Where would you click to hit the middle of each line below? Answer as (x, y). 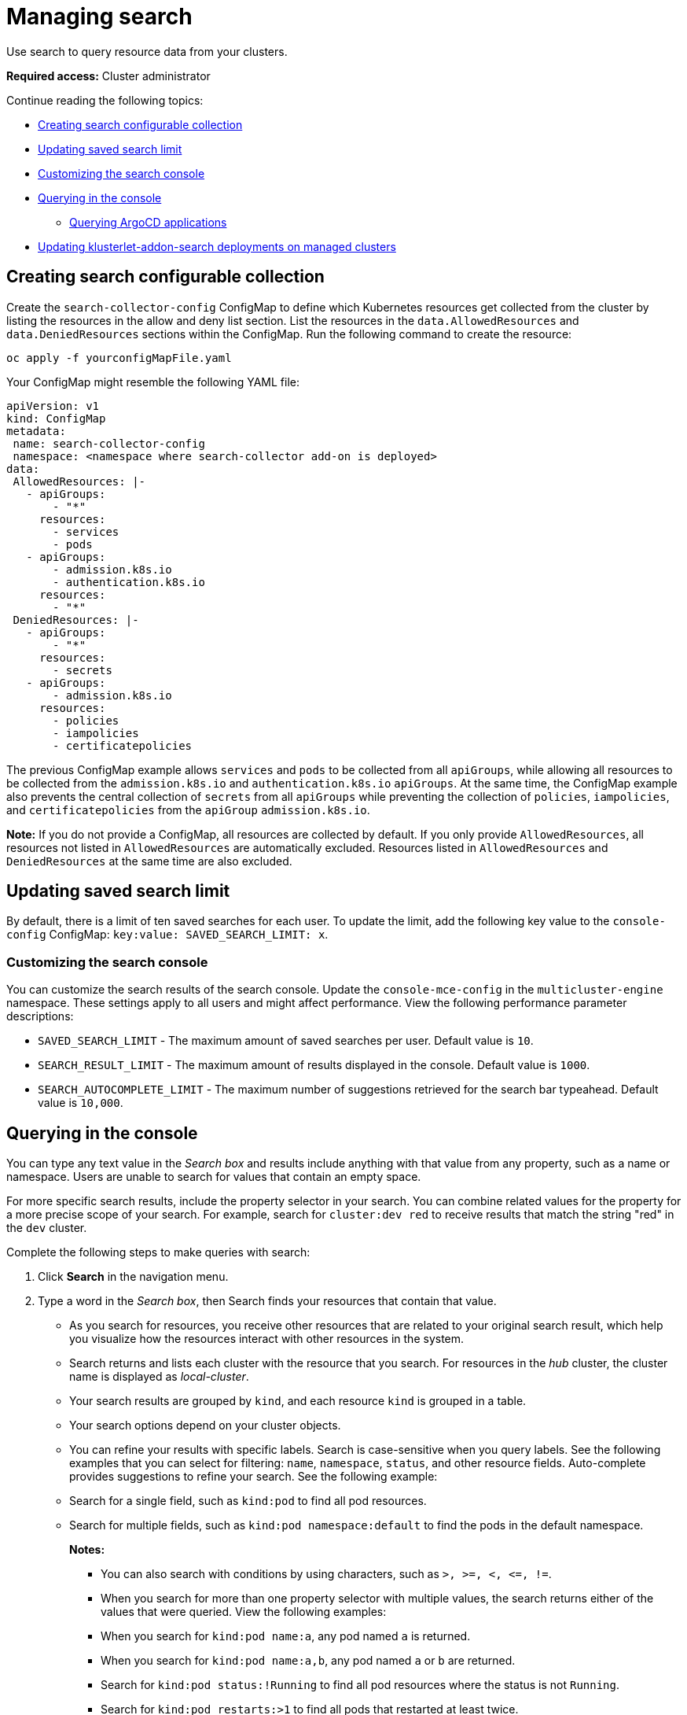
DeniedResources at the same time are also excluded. (149, 861)
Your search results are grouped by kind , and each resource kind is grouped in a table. (298, 1401)
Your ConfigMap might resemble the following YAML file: (153, 382)
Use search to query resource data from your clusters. (147, 51)
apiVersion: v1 (53, 406)
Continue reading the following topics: (105, 100)
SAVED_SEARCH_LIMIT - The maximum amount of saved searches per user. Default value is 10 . (286, 1041)
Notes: (87, 1550)
